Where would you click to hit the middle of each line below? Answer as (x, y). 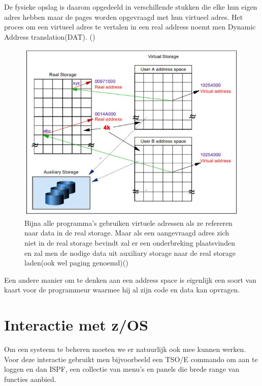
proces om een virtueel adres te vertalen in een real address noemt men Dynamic (130, 27)
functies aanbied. (30, 379)
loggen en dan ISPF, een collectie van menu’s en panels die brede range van (122, 369)
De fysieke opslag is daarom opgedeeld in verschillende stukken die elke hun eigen (131, 7)
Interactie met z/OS (76, 325)
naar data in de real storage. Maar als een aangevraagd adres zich (127, 233)
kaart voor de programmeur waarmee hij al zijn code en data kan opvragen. (122, 290)
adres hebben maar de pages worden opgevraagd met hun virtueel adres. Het (124, 17)
